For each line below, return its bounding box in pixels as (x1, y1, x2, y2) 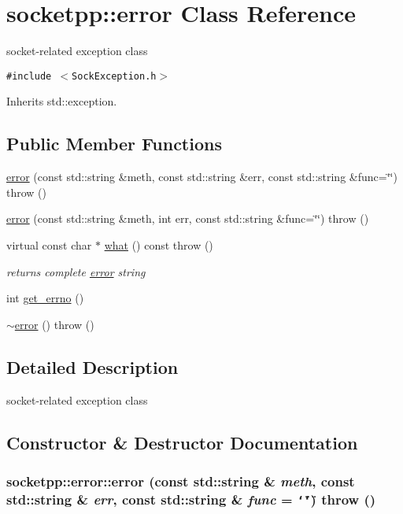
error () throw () (14, 316, 94, 332)
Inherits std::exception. (6, 93, 117, 109)
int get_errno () (6, 290, 84, 306)
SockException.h (72, 70, 157, 82)
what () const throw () (104, 236, 213, 253)
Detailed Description (6, 354, 179, 379)
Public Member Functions (6, 131, 222, 156)
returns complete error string (6, 263, 146, 279)
